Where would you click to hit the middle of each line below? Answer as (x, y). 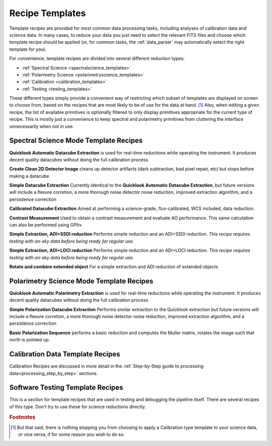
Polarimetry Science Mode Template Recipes (81, 281)
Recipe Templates (48, 13)
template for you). (28, 49)
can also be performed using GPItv (46, 225)
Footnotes (22, 417)
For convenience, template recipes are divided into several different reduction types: (97, 58)
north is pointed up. (30, 340)
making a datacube (29, 176)
